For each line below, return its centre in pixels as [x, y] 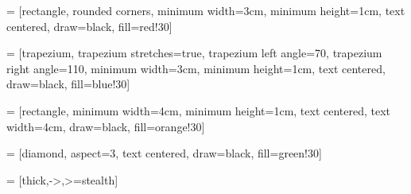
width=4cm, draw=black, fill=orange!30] [106, 126]
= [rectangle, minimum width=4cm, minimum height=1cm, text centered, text [199, 110]
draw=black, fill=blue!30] [68, 84]
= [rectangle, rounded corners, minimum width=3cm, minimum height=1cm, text [206, 10]
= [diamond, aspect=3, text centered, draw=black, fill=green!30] [164, 153]
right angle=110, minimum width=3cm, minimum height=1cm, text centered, [196, 68]
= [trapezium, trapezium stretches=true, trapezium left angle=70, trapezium [194, 53]
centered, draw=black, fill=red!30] [89, 26]
